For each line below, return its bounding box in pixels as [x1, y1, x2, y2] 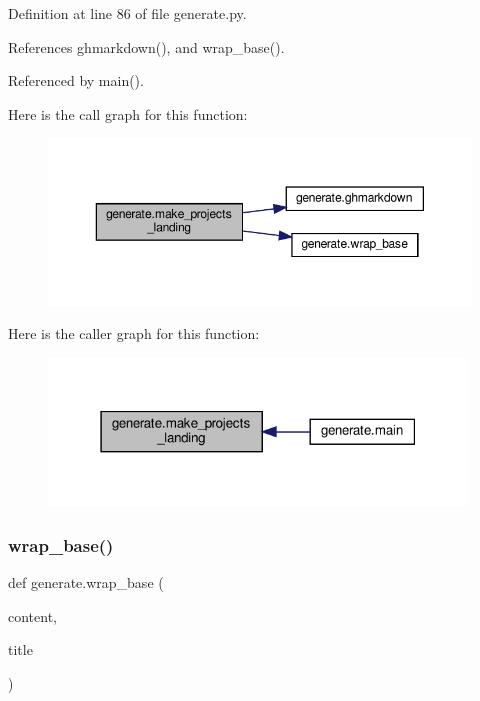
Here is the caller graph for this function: [8, 323, 260, 344]
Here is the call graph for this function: [8, 103, 248, 124]
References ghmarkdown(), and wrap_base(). [8, 36, 285, 57]
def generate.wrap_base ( [8, 571, 164, 592]
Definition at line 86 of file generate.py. [8, 3, 247, 23]
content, [8, 605, 57, 626]
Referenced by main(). [8, 70, 144, 91]
